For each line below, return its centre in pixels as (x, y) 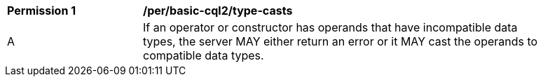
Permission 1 (42, 11)
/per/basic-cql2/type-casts (218, 11)
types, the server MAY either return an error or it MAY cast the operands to (341, 41)
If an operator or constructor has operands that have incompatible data (330, 27)
